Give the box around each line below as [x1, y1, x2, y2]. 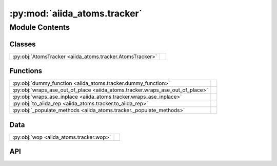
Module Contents [9, 23, 70, 32]
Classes [9, 40, 36, 48]
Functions [9, 67, 43, 76]
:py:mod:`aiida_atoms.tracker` [9, 8, 143, 19]
